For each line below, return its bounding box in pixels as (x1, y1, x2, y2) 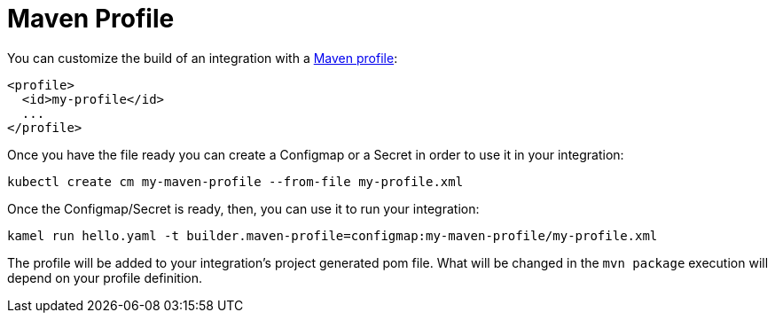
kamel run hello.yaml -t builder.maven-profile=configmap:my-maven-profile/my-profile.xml (7, 228, 658, 243)
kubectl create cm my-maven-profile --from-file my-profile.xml (7, 174, 464, 189)
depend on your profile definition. (7, 269, 203, 285)
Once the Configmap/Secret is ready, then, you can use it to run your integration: (7, 200, 480, 216)
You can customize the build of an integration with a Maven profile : (7, 50, 398, 66)
